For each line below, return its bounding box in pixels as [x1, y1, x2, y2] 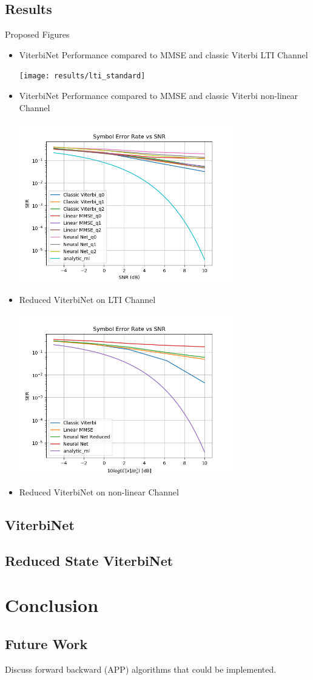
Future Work [5, 634, 88, 653]
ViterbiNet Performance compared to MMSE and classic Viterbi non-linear [19, 89, 298, 102]
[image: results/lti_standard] [19, 72, 146, 81]
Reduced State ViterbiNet [5, 551, 173, 569]
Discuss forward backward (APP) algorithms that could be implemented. [5, 662, 277, 675]
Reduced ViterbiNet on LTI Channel [19, 293, 156, 306]
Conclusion [5, 593, 99, 617]
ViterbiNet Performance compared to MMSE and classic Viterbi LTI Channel [19, 48, 308, 61]
